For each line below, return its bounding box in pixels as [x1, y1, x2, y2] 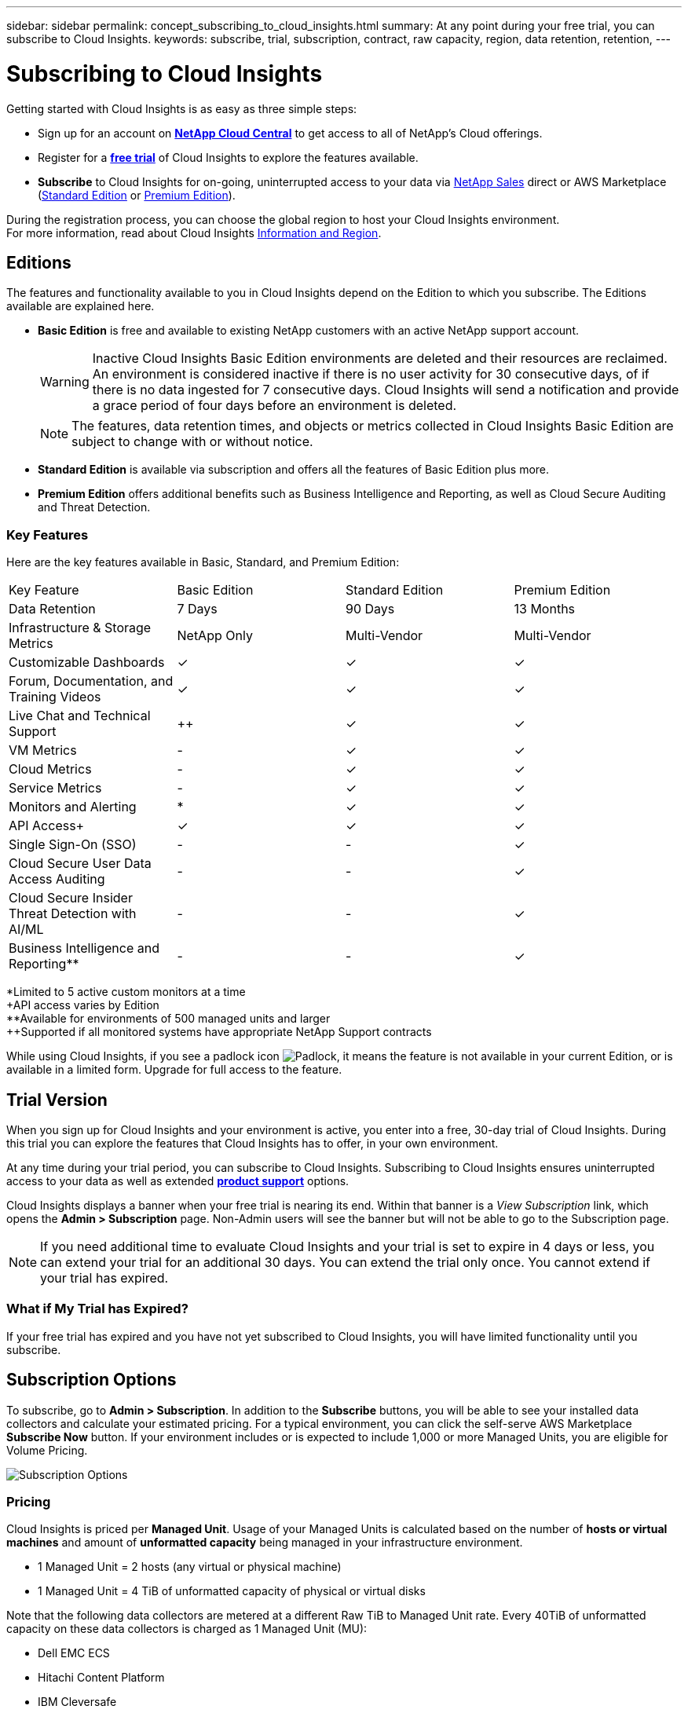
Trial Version [6, 1089, 108, 1110]
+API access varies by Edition [6, 998, 159, 1012]
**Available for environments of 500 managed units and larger [6, 1012, 331, 1026]
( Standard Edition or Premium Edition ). [38, 188, 236, 202]
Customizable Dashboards [9, 654, 165, 671]
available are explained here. [6, 299, 155, 313]
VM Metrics [9, 742, 77, 759]
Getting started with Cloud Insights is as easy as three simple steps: [6, 101, 357, 115]
